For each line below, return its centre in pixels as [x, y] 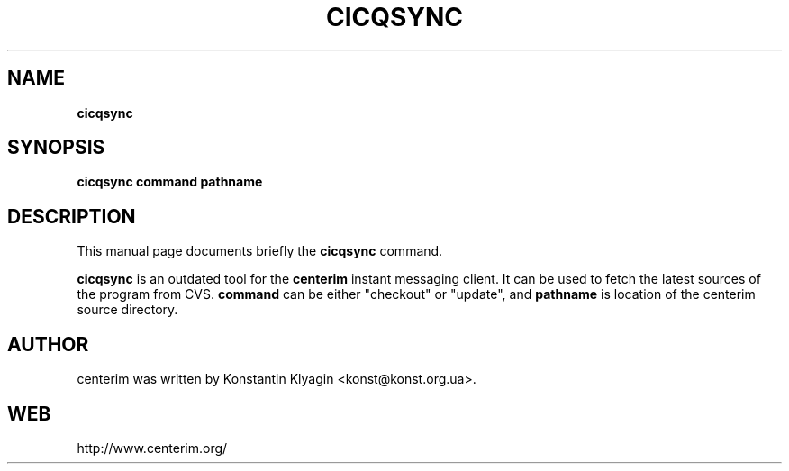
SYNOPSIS [56, 148]
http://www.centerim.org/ [152, 448]
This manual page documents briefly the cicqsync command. [260, 251]
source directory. [127, 310]
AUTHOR [48, 344]
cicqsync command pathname [170, 182]
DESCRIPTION [72, 216]
